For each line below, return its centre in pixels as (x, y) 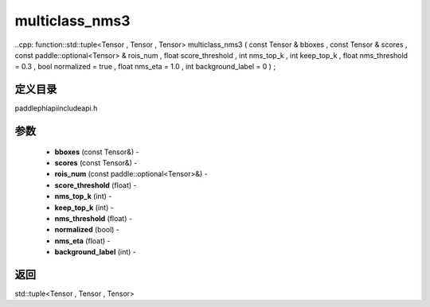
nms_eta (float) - (82, 241)
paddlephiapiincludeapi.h (56, 108)
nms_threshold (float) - (94, 218)
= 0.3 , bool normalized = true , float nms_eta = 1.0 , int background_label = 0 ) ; (145, 67)
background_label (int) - (96, 252)
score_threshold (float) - (96, 185)
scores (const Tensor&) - (96, 163)
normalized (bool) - (87, 230)
